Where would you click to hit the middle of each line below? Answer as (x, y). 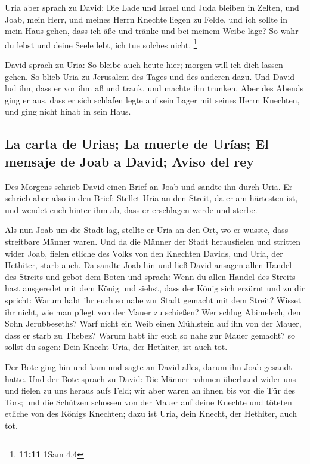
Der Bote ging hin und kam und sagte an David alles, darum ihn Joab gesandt (148, 366)
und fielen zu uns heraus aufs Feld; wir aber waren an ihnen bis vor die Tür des (150, 390)
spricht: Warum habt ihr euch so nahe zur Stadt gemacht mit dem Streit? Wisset (153, 299)
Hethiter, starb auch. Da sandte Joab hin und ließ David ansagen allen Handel (148, 265)
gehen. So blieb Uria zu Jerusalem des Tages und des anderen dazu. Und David (150, 76)
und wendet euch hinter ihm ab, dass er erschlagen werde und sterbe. (131, 209)
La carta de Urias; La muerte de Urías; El (137, 144)
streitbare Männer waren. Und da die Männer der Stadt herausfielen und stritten (153, 241)
